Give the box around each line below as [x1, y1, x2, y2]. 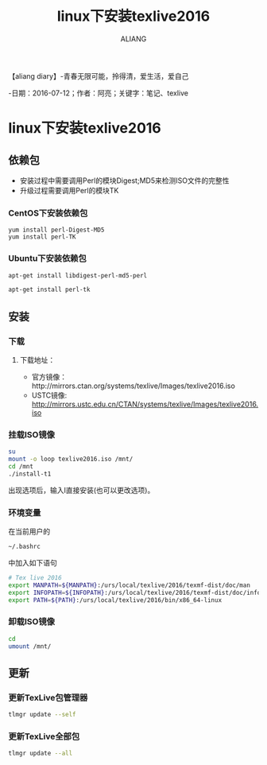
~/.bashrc [8, 542, 41, 551]
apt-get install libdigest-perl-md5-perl [8, 271, 148, 279]
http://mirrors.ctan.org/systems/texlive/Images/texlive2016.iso [31, 381, 236, 390]
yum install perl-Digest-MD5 [8, 226, 105, 235]
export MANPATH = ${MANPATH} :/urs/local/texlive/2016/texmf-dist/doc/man [8, 581, 250, 589]
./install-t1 [8, 470, 52, 478]
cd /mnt [8, 463, 34, 471]
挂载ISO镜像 [8, 429, 56, 440]
